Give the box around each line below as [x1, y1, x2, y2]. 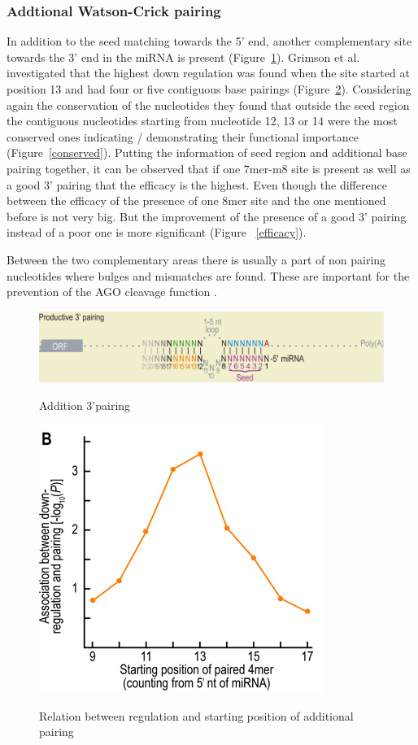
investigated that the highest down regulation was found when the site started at [7, 64, 410, 81]
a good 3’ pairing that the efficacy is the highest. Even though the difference [7, 176, 387, 193]
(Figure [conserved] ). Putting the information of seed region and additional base [7, 144, 407, 161]
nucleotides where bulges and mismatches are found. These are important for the [7, 267, 410, 284]
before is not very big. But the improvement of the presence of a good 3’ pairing [7, 207, 407, 224]
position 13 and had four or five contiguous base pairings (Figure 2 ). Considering [7, 81, 411, 97]
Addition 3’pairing [39, 396, 131, 413]
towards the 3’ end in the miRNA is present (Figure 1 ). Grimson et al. [7, 48, 360, 65]
